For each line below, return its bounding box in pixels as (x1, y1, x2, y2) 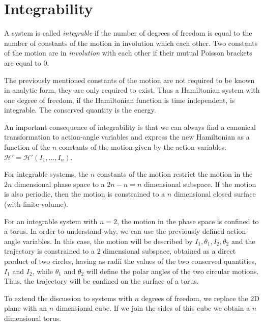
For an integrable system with (4, 215, 98, 226)
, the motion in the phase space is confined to (116, 215, 259, 226)
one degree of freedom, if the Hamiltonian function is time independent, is (4, 94, 235, 105)
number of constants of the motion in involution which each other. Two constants (4, 37, 258, 48)
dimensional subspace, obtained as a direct (103, 246, 236, 256)
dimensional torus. (4, 312, 62, 323)
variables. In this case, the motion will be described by (22, 235, 193, 246)
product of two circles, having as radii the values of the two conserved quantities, (4, 256, 256, 266)
